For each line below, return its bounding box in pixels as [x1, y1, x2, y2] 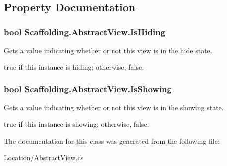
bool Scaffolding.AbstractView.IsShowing [4, 83, 171, 95]
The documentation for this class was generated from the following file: [4, 135, 220, 146]
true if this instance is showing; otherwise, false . [4, 119, 149, 129]
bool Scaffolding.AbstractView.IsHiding [4, 25, 165, 38]
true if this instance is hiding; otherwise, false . [4, 61, 144, 72]
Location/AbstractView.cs [4, 152, 84, 163]
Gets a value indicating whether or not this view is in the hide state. [4, 45, 212, 55]
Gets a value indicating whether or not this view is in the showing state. [4, 102, 224, 112]
